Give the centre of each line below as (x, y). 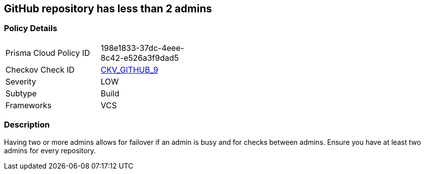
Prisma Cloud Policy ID (48, 53)
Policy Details (31, 28)
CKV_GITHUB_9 (129, 69)
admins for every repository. (50, 150)
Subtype (21, 93)
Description (27, 125)
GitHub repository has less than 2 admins (108, 9)
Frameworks (28, 105)
